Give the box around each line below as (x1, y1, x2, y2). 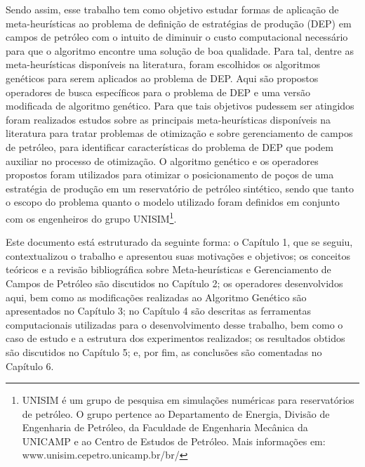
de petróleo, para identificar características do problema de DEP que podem (6, 139, 333, 154)
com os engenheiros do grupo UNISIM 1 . (6, 209, 177, 225)
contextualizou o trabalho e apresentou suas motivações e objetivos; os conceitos (6, 248, 350, 263)
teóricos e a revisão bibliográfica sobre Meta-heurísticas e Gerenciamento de (6, 262, 331, 277)
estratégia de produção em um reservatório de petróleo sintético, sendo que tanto (6, 180, 354, 195)
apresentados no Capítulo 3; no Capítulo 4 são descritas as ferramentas (6, 303, 312, 318)
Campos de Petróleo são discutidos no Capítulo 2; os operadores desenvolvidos (6, 275, 343, 290)
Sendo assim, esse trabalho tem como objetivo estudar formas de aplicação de (6, 2, 339, 16)
